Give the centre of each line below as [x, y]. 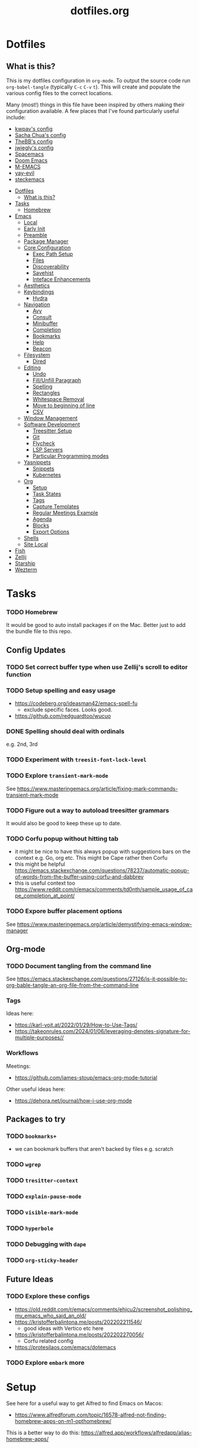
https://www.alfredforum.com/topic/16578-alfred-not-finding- [91, 1415]
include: [16, 117]
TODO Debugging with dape [46, 1244]
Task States [47, 494]
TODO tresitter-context [42, 1181]
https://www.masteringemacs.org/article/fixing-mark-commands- [97, 788]
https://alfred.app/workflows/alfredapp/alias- [136, 1433]
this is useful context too [45, 883]
